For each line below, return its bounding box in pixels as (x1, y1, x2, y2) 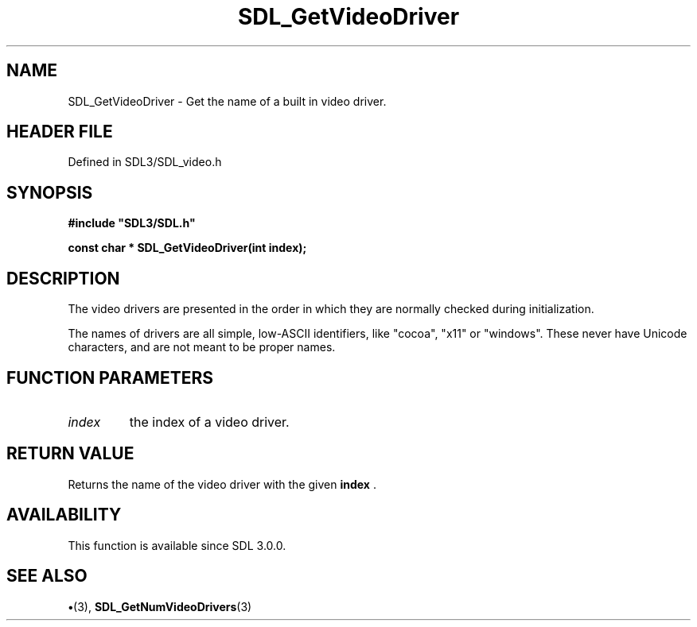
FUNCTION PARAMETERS (6, 367, 213, 388)
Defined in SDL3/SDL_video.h (68, 155, 222, 169)
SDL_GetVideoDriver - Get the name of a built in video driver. (68, 94, 387, 108)
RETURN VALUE (6, 443, 134, 464)
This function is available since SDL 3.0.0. (68, 538, 286, 552)
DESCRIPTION (6, 268, 120, 288)
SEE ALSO (6, 566, 88, 586)
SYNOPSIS (6, 182, 93, 203)
